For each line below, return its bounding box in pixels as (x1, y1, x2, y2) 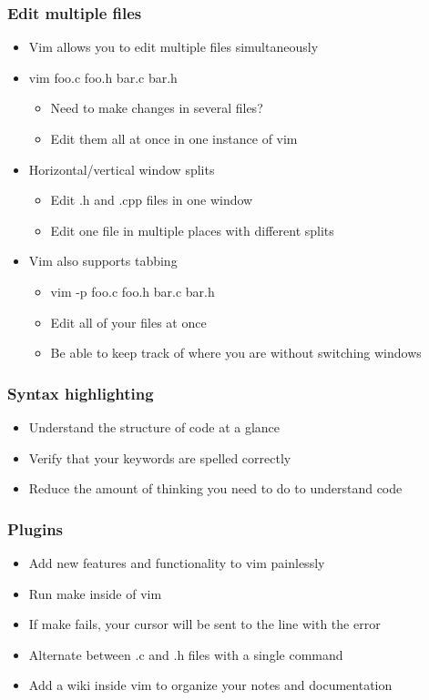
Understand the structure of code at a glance (28, 417, 281, 436)
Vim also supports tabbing (28, 251, 178, 270)
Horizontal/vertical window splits (28, 159, 215, 178)
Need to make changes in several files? (50, 98, 263, 117)
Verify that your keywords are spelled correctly (28, 448, 291, 467)
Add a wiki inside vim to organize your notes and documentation (28, 675, 393, 695)
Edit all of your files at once (50, 312, 207, 331)
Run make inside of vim (28, 583, 162, 603)
